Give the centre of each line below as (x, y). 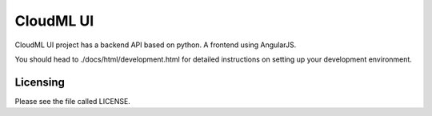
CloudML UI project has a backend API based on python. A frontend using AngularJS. (156, 45)
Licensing (40, 82)
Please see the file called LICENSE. (73, 101)
